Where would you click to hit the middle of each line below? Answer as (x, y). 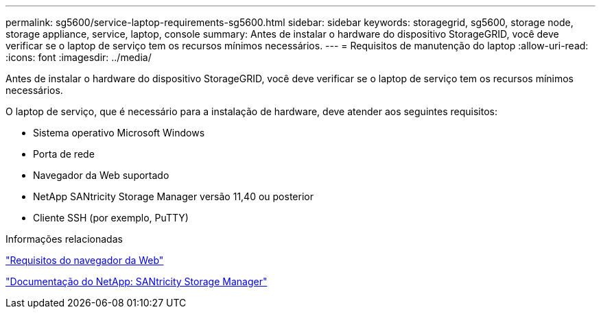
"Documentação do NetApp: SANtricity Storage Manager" (137, 281)
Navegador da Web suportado (101, 175)
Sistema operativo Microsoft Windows (119, 133)
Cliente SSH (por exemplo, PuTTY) (111, 218)
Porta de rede (64, 154)
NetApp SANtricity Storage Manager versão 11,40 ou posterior (173, 196)
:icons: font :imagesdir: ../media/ (79, 57)
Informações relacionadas (64, 239)
